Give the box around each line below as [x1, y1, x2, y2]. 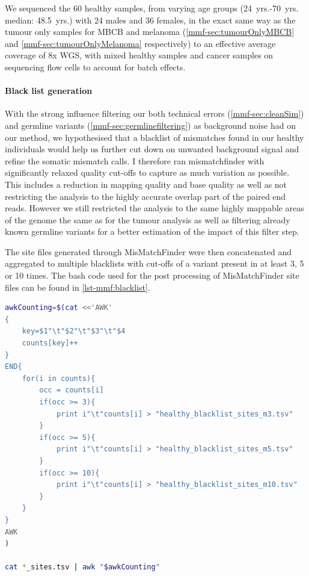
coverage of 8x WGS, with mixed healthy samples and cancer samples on [5, 49, 274, 61]
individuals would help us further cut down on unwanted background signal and [5, 143, 299, 155]
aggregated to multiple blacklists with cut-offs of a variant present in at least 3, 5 [5, 257, 304, 270]
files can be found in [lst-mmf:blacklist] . [5, 280, 150, 293]
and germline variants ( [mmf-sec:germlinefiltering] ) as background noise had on [5, 119, 296, 131]
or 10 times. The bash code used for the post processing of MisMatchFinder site [5, 269, 299, 282]
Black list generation [5, 84, 93, 97]
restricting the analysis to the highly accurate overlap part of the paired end [5, 190, 286, 202]
